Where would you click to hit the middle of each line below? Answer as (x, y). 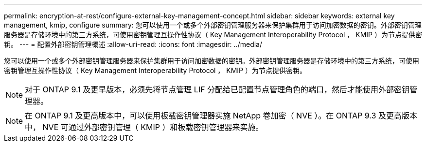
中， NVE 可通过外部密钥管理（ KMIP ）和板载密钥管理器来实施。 (144, 127)
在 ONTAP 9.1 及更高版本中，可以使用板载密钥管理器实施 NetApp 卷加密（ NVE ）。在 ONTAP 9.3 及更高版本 (221, 116)
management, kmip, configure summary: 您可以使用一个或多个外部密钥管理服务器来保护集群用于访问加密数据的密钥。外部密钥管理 (213, 25)
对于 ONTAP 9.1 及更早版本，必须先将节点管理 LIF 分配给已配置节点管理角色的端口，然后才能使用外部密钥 (217, 89)
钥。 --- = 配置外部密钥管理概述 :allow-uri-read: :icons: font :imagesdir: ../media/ (133, 44)
